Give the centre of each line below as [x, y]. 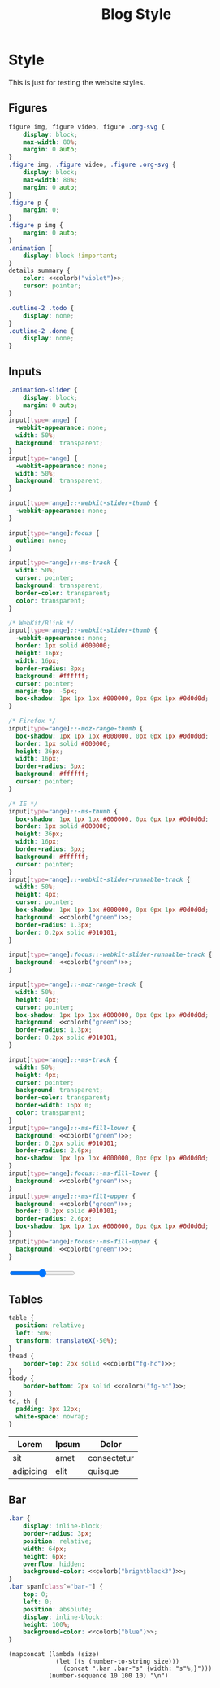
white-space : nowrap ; [52, 1416]
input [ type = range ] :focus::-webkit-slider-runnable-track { [110, 955]
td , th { [23, 1401]
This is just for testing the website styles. [77, 82]
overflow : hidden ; [54, 1564]
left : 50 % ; [34, 1333]
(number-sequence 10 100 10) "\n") [108, 1676]
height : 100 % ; [47, 1624]
